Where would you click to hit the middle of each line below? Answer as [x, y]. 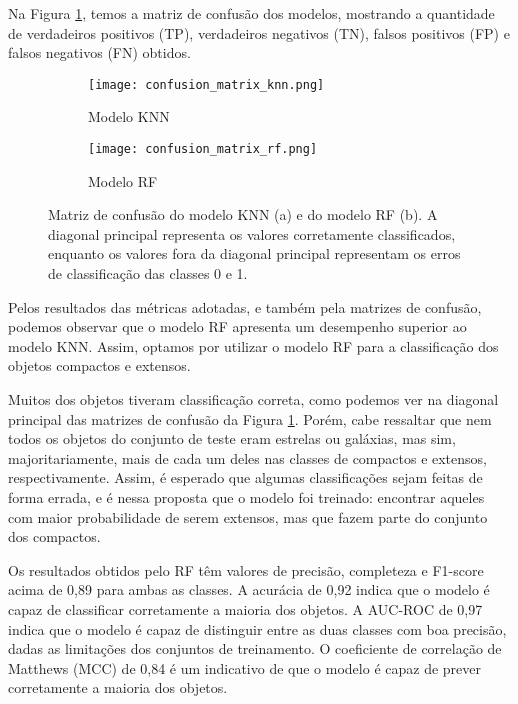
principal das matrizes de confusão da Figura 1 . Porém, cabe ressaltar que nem [250, 418]
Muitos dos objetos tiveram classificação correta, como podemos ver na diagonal [253, 399]
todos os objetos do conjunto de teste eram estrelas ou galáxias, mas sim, [232, 438]
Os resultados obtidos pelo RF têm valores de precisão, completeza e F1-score [246, 569]
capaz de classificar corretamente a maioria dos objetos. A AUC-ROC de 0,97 [245, 608]
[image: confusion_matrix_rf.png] [203, 149]
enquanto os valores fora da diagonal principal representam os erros [254, 253]
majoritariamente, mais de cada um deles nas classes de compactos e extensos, [247, 457]
